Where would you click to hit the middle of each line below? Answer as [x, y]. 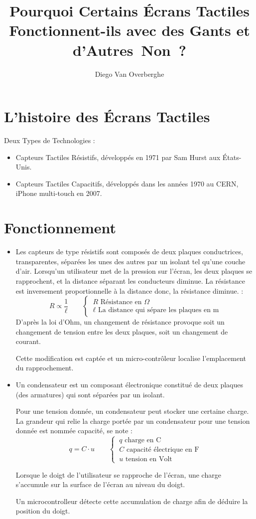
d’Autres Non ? [129, 50]
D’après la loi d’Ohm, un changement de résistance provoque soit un [120, 322]
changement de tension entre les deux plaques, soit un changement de [122, 331]
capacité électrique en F [163, 450]
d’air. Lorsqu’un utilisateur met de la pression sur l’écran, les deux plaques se [134, 271]
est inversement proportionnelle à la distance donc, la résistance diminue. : [129, 290]
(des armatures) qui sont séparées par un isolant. [90, 394]
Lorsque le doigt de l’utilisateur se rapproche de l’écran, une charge [118, 474]
